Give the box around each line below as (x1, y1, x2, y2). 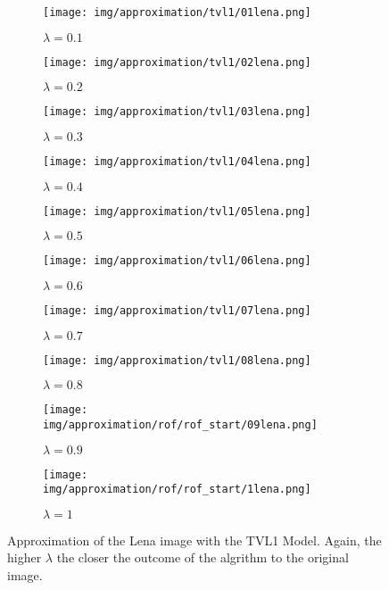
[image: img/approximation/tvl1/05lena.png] (43, 204, 311, 218)
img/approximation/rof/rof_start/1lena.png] (43, 483, 311, 496)
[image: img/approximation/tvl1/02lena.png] (43, 55, 311, 69)
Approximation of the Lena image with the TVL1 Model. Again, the (7, 530, 382, 549)
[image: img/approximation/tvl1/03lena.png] (43, 105, 311, 119)
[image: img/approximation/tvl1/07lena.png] (43, 303, 311, 317)
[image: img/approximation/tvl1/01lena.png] (43, 6, 311, 19)
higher (7, 548, 42, 567)
